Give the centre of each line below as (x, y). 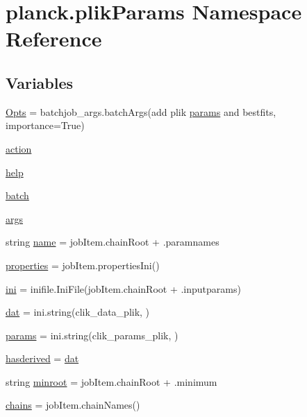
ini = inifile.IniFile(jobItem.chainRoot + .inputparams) (123, 288)
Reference (54, 39)
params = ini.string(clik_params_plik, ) (92, 335)
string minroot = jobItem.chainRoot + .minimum (111, 381)
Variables (40, 82)
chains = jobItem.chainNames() (73, 405)
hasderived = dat (42, 358)
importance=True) (45, 125)
